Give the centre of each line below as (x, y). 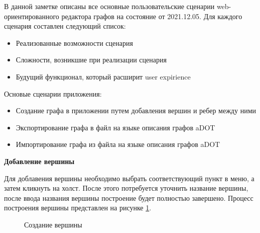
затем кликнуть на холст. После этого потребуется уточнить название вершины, (126, 188)
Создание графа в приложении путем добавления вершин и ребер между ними (136, 110)
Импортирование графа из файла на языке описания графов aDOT (118, 144)
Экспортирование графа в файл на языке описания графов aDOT (115, 127)
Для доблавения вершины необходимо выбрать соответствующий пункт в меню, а (129, 178)
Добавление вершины (39, 161)
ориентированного (32, 16)
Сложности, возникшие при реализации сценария (91, 60)
